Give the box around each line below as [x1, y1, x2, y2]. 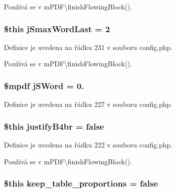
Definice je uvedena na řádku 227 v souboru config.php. [4, 99, 173, 109]
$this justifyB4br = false [4, 120, 104, 132]
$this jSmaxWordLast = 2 [4, 22, 110, 35]
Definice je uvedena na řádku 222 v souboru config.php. [4, 140, 173, 150]
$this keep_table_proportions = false [4, 177, 158, 190]
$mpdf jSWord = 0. [4, 79, 84, 92]
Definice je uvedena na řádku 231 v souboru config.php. [4, 42, 173, 52]
